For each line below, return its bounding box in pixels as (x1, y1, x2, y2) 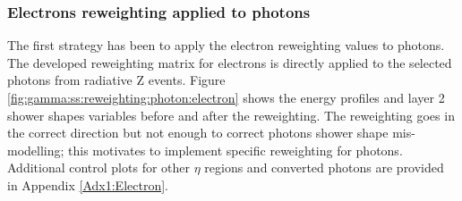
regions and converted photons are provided (204, 158, 444, 177)
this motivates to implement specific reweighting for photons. (68, 140, 403, 159)
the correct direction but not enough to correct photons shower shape (7, 123, 389, 142)
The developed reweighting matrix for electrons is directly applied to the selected (7, 53, 452, 71)
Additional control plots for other (7, 158, 191, 177)
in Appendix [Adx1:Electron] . (7, 175, 168, 194)
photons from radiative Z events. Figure (7, 71, 226, 89)
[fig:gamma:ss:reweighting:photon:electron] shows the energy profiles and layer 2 (7, 88, 445, 106)
